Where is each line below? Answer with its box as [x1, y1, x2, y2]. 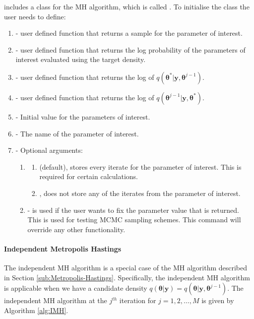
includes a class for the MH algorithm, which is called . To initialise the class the [4, 1, 250, 11]
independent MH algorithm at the [4, 295, 107, 306]
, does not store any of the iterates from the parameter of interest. [39, 188, 241, 198]
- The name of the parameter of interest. [15, 128, 139, 138]
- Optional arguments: [15, 145, 83, 155]
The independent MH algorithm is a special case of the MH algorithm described [4, 262, 248, 273]
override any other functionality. [27, 224, 126, 234]
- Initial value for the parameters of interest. [15, 111, 150, 122]
